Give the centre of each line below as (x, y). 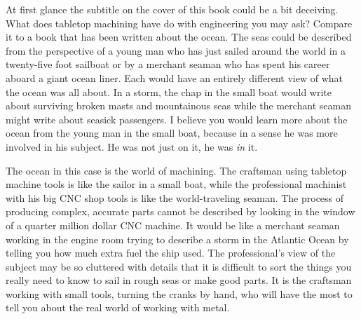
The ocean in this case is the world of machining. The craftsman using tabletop (176, 170)
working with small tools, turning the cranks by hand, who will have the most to (179, 293)
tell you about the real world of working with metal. (118, 307)
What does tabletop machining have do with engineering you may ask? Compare (179, 23)
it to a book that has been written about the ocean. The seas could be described (179, 37)
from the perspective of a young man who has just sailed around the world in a (176, 50)
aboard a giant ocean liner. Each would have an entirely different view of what (175, 77)
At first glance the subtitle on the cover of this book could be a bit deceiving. (172, 9)
